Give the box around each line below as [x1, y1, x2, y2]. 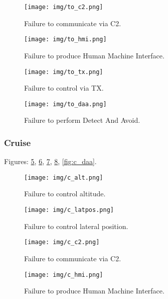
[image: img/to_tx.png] [24, 68, 103, 76]
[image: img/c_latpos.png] [24, 206, 114, 214]
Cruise [4, 136, 31, 148]
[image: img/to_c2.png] [24, 4, 103, 11]
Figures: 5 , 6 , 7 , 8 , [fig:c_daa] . [4, 156, 97, 167]
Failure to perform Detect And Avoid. [24, 115, 140, 125]
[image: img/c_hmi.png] [24, 271, 103, 278]
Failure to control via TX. [24, 83, 104, 93]
